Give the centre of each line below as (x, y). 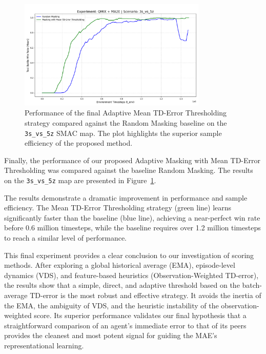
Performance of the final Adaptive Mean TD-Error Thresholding (126, 113)
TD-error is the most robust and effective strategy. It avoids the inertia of (146, 295)
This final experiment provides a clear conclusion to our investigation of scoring (129, 255)
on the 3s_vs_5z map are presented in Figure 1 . (80, 180)
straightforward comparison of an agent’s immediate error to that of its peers (125, 325)
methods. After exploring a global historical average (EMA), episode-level (120, 265)
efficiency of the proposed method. (79, 143)
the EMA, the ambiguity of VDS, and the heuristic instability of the (111, 305)
